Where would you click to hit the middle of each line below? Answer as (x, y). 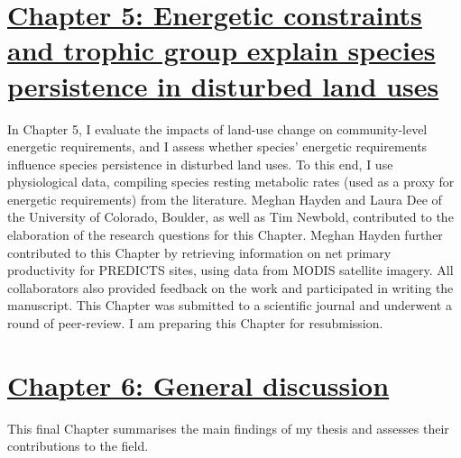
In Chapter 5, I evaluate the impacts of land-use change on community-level (217, 128)
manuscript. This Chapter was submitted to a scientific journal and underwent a (230, 305)
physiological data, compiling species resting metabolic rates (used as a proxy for (231, 182)
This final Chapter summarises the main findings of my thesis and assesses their (228, 428)
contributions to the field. (78, 446)
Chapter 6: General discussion (198, 385)
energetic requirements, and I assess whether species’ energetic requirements (217, 147)
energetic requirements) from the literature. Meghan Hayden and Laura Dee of (225, 199)
